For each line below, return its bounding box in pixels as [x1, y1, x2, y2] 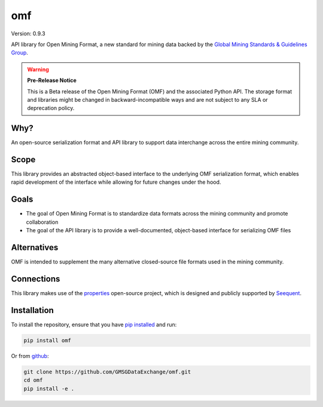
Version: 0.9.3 [11, 30, 45, 37]
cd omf [23, 377, 43, 384]
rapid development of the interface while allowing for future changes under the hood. [11, 178, 221, 186]
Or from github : [11, 352, 49, 359]
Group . [11, 49, 28, 56]
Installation [11, 305, 54, 315]
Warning [27, 66, 49, 73]
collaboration [26, 218, 59, 226]
